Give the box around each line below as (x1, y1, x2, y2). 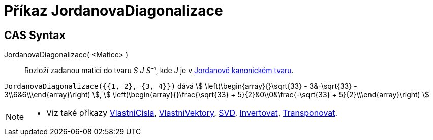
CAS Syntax (4, 28, 66, 42)
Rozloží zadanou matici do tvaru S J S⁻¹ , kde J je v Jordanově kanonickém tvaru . (24, 66, 294, 75)
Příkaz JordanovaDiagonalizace (4, 2, 223, 19)
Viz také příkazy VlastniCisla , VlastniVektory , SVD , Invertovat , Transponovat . (46, 108, 338, 118)
